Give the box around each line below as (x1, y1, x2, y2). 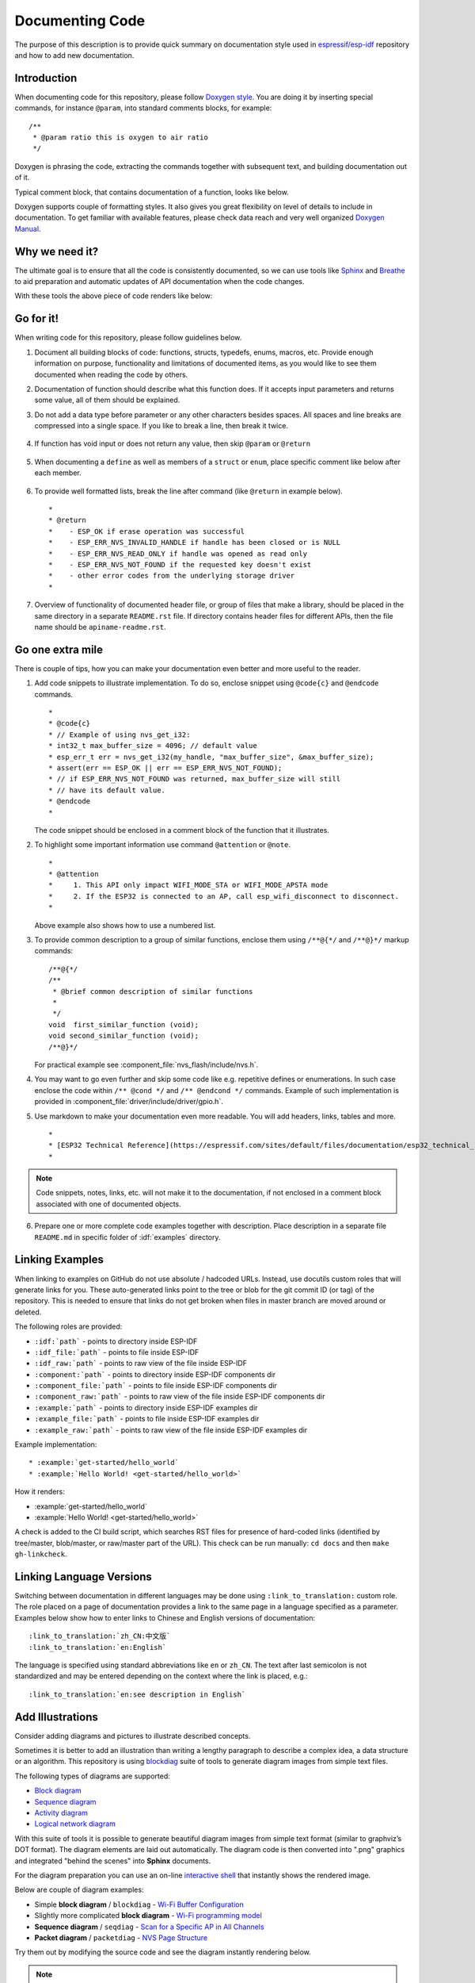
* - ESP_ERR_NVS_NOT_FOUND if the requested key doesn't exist (48, 560, 312, 569)
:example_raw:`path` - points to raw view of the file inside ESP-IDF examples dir (34, 1425, 308, 1435)
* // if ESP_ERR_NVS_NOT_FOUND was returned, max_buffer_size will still (48, 774, 341, 784)
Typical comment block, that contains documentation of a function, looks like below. (14, 187, 289, 197)
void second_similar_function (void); (48, 1031, 199, 1041)
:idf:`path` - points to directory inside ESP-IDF (34, 1337, 198, 1346)
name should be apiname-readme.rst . (34, 622, 166, 631)
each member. (34, 468, 82, 478)
